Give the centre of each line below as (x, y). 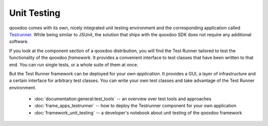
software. (19, 42)
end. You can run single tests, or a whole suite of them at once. (74, 64)
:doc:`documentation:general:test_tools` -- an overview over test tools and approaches (123, 99)
